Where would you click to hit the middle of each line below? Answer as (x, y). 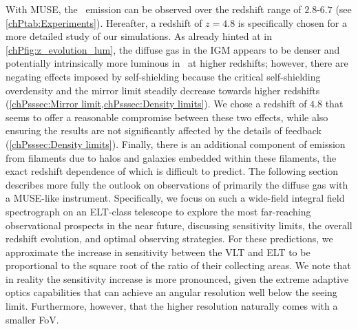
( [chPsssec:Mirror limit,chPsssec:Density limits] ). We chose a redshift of (156, 104)
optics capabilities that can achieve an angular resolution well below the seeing (171, 292)
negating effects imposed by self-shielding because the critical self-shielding (163, 76)
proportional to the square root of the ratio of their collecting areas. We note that (178, 265)
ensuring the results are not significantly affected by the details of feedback (164, 130)
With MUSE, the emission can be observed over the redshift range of (154, 9)
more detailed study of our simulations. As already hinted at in (139, 36)
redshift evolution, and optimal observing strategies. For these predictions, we (169, 238)
